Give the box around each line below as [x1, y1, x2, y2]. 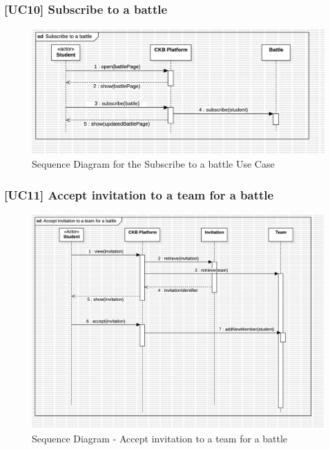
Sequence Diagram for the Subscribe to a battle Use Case [32, 157, 275, 171]
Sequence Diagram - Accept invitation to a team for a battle [32, 431, 288, 446]
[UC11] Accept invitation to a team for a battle [4, 186, 274, 203]
